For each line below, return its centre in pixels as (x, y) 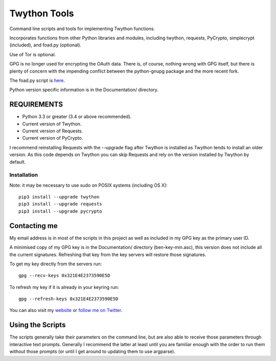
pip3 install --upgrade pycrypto (60, 211)
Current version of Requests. (53, 131)
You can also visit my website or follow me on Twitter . (66, 310)
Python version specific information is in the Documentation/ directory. (84, 90)
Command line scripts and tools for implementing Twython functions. (82, 29)
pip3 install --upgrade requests (60, 204)
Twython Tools (42, 13)
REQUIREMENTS (36, 105)
